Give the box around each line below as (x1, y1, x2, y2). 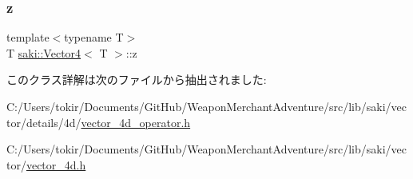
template (6, 29, 50, 46)
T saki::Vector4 (6, 44, 81, 61)
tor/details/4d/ (6, 113, 81, 130)
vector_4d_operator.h (81, 113, 191, 130)
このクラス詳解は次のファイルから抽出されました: (6, 71, 267, 88)
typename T (64, 29, 124, 46)
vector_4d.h (26, 156, 86, 173)
